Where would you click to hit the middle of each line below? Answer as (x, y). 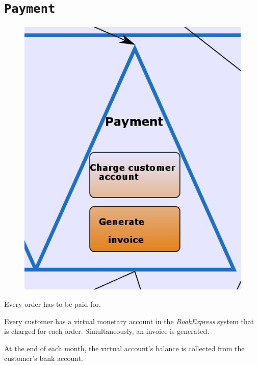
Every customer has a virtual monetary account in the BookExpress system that (129, 321)
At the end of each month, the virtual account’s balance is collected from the (124, 348)
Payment (30, 9)
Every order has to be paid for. (53, 303)
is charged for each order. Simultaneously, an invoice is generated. (107, 331)
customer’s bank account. (44, 358)
